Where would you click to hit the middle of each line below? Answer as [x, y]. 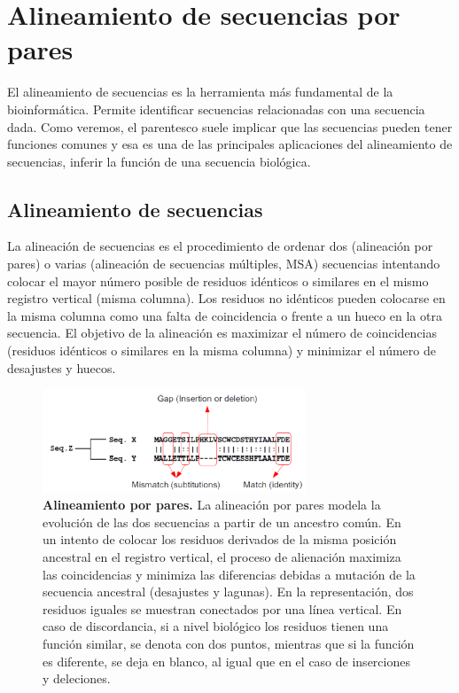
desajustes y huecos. [62, 367]
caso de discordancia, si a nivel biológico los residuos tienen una [216, 626]
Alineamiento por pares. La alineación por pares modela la [212, 505]
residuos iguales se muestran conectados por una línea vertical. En [222, 608]
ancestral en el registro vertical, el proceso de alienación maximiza [222, 557]
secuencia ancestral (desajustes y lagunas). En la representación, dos [228, 592]
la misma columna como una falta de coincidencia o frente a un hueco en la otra [225, 315]
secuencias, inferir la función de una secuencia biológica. [159, 161]
